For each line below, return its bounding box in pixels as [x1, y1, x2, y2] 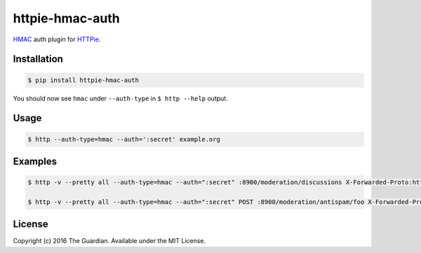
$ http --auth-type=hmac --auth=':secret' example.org [27, 135, 220, 143]
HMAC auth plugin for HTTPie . [13, 35, 101, 43]
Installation [13, 53, 63, 65]
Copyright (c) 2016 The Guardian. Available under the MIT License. [13, 237, 206, 245]
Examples [13, 155, 58, 167]
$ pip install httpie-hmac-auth [27, 76, 140, 84]
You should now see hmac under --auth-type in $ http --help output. [13, 94, 228, 102]
